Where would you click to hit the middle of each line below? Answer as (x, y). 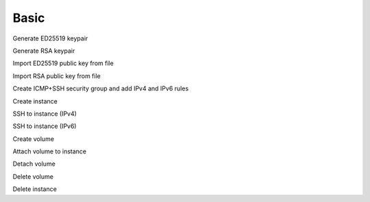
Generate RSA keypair (44, 51)
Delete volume (33, 176)
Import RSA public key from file (57, 76)
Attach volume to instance (50, 151)
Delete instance (35, 189)
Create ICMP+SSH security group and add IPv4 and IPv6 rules (101, 88)
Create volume (34, 139)
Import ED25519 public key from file (63, 63)
